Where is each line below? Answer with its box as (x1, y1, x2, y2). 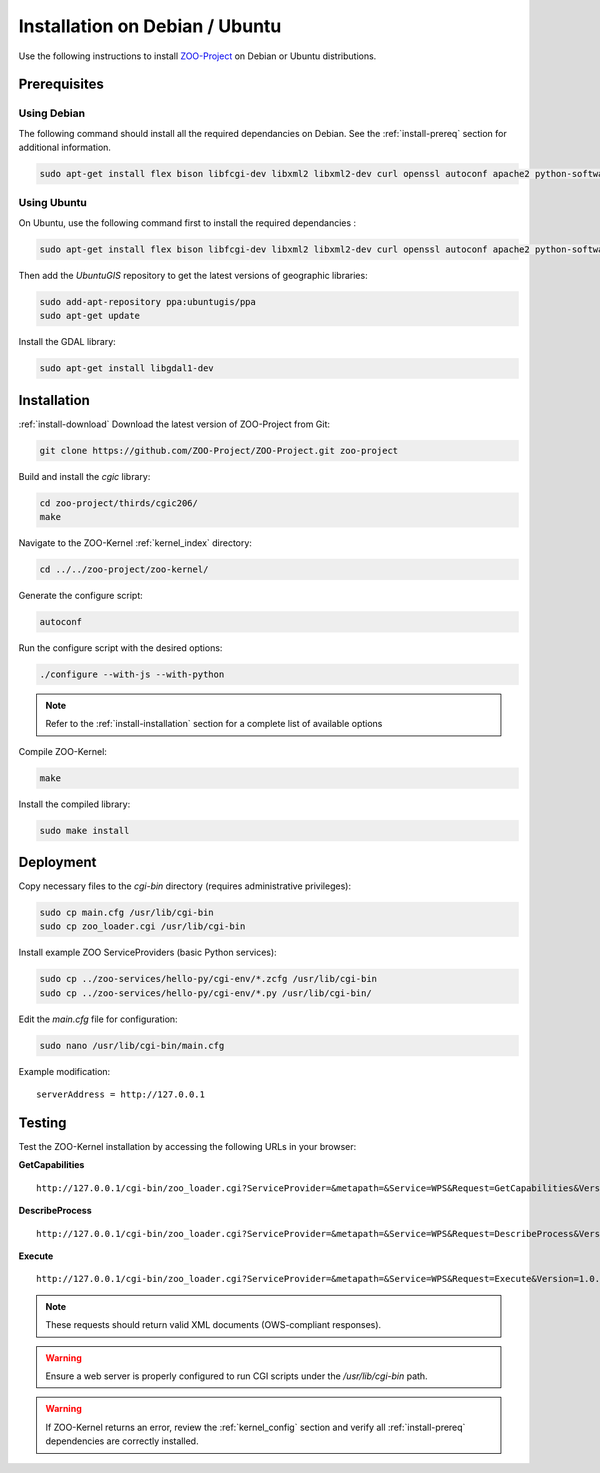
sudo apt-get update (39, 310, 140, 322)
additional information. (18, 141, 112, 154)
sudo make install (39, 825, 130, 836)
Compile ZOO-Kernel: (18, 745, 107, 757)
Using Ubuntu (18, 196, 87, 210)
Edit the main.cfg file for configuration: (18, 1013, 179, 1025)
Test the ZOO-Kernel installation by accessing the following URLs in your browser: (18, 1141, 357, 1153)
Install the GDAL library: (18, 336, 117, 348)
